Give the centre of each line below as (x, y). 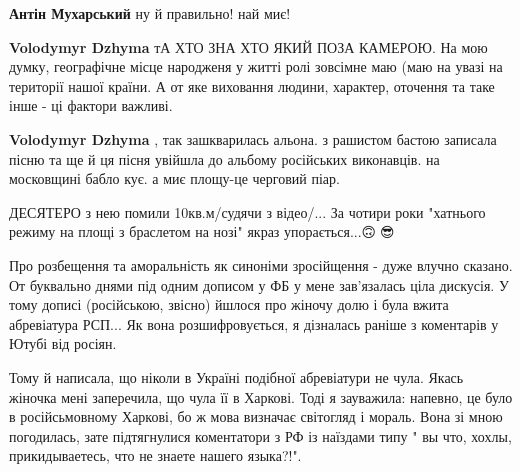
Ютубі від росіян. (63, 343)
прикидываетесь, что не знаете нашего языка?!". (155, 455)
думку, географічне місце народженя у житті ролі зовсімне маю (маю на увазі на (256, 66)
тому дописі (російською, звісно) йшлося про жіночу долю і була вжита (229, 304)
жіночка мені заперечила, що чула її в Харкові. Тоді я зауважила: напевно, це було (261, 396)
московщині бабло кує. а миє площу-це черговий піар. (174, 178)
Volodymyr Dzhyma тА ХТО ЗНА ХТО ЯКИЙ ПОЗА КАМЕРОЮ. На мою (248, 46)
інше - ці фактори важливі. (91, 105)
